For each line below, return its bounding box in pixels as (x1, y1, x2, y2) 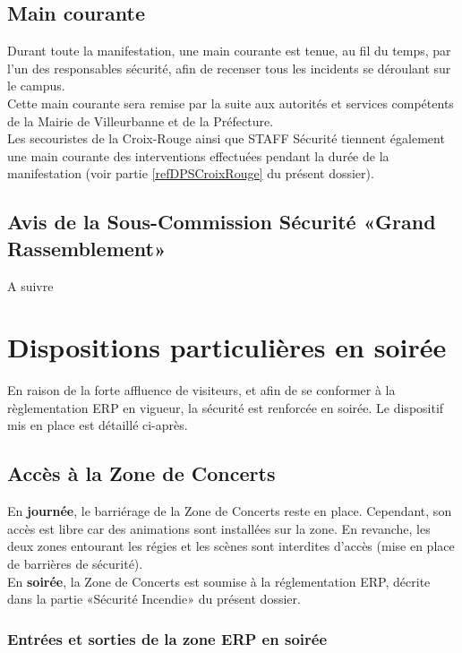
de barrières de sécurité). (7, 554, 143, 573)
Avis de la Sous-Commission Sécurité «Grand (7, 208, 436, 236)
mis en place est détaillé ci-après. (7, 416, 188, 434)
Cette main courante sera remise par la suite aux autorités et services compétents (7, 93, 454, 112)
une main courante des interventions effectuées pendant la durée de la (7, 146, 389, 165)
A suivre (7, 276, 54, 295)
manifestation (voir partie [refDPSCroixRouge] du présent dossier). (7, 164, 374, 183)
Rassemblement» (7, 234, 167, 262)
